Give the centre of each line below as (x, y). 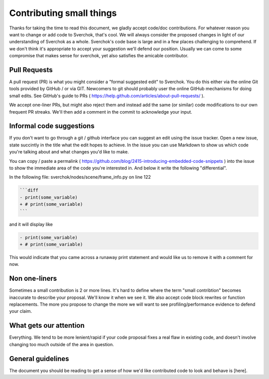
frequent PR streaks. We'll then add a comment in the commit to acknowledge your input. (101, 112)
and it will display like (31, 224)
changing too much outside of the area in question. (62, 344)
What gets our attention (47, 325)
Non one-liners (33, 279)
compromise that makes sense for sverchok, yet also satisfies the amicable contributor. (99, 56)
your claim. (21, 311)
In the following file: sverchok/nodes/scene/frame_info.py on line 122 (80, 177)
